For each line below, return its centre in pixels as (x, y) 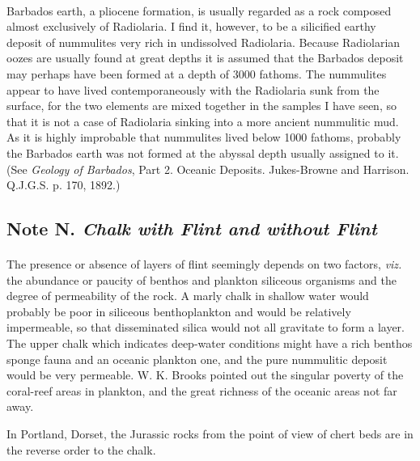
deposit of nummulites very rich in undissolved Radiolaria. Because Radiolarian (204, 42)
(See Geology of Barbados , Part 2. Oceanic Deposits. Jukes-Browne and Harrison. (208, 169)
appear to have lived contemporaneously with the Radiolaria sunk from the (193, 89)
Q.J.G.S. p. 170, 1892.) (64, 185)
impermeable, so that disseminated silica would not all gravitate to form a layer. (206, 327)
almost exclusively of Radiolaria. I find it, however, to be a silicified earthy (191, 26)
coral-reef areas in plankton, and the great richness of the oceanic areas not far (202, 390)
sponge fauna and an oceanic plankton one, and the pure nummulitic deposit (197, 359)
